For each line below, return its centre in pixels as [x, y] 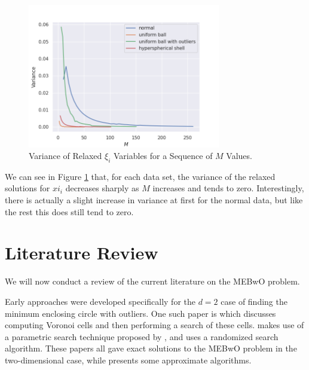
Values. [239, 156]
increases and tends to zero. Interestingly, [228, 188]
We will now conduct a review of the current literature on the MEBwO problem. [152, 281]
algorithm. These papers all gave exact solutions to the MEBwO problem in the [151, 348]
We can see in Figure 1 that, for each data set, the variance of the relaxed [140, 176]
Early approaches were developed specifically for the [100, 301]
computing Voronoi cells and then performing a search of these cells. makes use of [154, 325]
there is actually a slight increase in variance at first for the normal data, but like [154, 200]
